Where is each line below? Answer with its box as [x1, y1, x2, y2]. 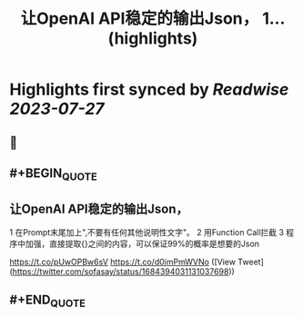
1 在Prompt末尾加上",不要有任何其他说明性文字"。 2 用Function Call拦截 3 [9, 226, 285, 237]
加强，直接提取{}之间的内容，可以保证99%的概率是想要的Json [25, 238, 260, 249]
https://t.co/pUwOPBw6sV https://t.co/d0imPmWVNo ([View [9, 256, 237, 267]
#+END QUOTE [9, 292, 86, 310]
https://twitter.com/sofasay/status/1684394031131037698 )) [12, 265, 235, 277]
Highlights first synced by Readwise [9, 79, 289, 100]
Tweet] [237, 256, 264, 267]
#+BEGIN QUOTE [9, 165, 97, 183]
